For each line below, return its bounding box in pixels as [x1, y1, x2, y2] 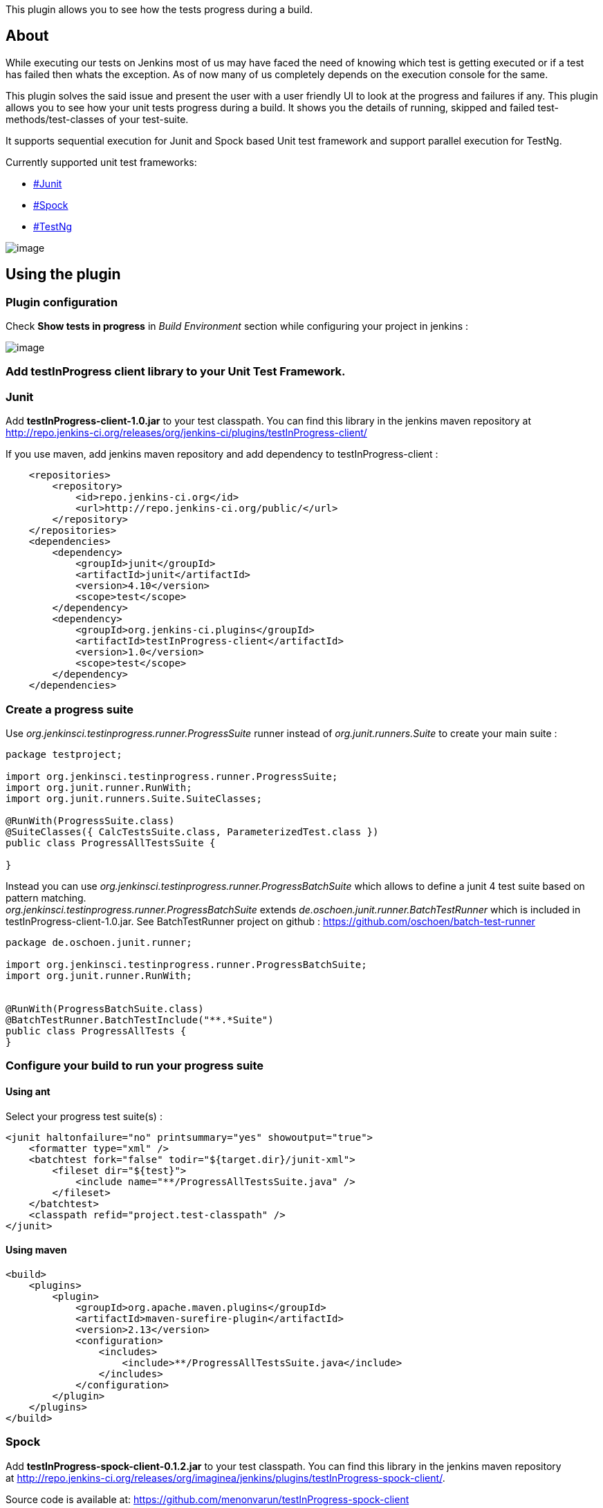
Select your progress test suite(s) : [6, 1110, 163, 1122]
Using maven [6, 1244, 67, 1256]
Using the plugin [6, 266, 121, 283]
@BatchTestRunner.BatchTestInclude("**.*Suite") [6, 1014, 274, 1025]
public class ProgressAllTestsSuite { [6, 837, 216, 848]
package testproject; [6, 748, 122, 760]
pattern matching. [6, 891, 86, 904]
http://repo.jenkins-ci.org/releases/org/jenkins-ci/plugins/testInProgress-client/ [6, 427, 367, 439]
